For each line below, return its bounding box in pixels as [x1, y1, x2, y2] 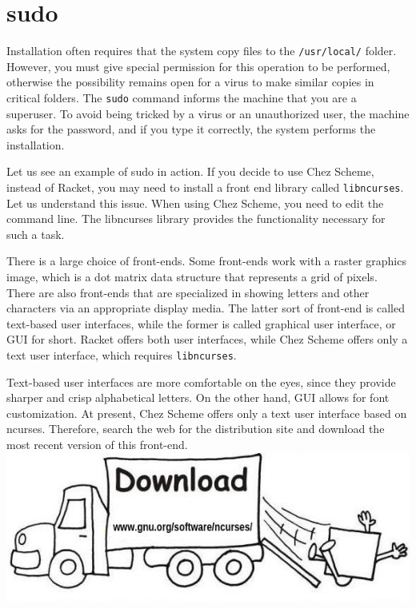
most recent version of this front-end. [6, 436, 188, 453]
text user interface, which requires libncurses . [6, 347, 237, 363]
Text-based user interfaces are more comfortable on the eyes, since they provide [6, 373, 396, 390]
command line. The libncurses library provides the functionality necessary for [6, 210, 386, 227]
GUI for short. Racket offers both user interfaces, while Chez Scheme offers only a [6, 331, 408, 348]
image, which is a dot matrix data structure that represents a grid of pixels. [6, 268, 378, 285]
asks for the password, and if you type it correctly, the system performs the [6, 121, 376, 137]
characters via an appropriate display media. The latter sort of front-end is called [6, 300, 405, 316]
